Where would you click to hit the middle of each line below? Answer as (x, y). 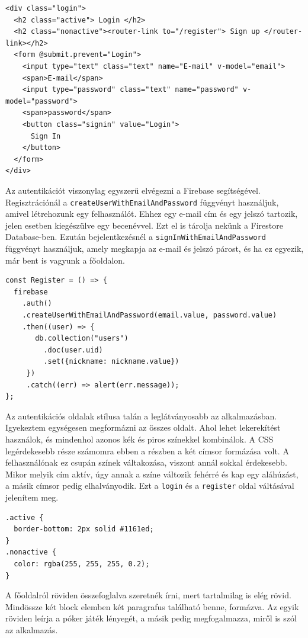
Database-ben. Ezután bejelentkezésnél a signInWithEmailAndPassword (136, 237)
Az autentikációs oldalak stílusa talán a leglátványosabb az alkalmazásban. (141, 416)
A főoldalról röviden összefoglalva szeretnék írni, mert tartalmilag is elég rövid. (148, 595)
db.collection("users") (82, 339)
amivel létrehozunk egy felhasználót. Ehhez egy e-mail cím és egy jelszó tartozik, (152, 214)
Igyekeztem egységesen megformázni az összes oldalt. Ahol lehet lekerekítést (143, 427)
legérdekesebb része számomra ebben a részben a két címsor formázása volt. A (147, 451)
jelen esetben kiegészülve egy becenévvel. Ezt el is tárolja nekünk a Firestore (144, 225)
